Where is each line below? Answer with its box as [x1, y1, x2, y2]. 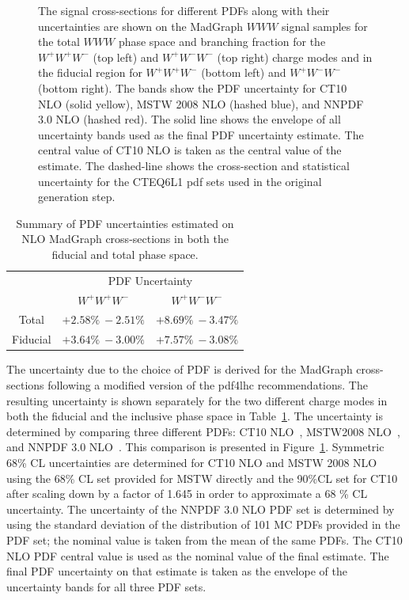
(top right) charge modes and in [217, 48, 373, 65]
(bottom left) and [201, 64, 286, 81]
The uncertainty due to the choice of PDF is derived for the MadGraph [6, 361, 353, 378]
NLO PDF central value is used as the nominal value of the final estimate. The [6, 547, 389, 564]
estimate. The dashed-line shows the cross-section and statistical [38, 157, 350, 173]
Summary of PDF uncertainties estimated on [16, 215, 234, 231]
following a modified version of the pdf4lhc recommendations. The [47, 376, 368, 393]
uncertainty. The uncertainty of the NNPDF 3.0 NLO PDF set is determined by [6, 500, 395, 517]
